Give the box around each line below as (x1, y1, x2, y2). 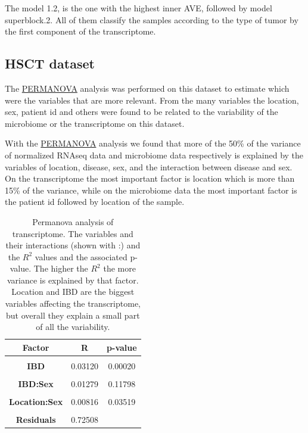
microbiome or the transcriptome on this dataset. (5, 117, 185, 129)
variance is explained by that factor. (7, 273, 139, 286)
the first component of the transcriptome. (5, 25, 156, 38)
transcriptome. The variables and (12, 227, 133, 239)
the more (103, 262, 136, 275)
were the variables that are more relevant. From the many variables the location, (5, 94, 299, 106)
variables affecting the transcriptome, (5, 297, 141, 310)
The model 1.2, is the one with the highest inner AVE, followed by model (5, 2, 272, 14)
